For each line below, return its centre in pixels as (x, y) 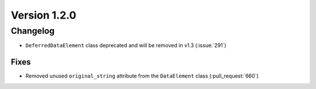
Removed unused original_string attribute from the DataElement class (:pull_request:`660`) (142, 76)
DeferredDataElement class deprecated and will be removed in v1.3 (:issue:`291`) (126, 45)
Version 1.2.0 (44, 15)
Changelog (33, 31)
